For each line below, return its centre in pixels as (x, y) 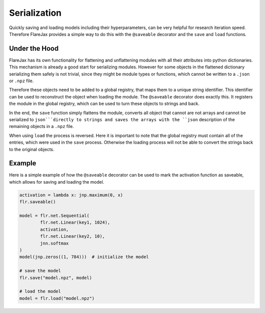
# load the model (40, 291)
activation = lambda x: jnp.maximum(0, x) (71, 195)
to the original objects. (32, 149)
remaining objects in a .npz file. (41, 126)
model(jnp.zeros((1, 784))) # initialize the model (84, 257)
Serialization (35, 13)
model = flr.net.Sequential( (54, 216)
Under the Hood (34, 48)
